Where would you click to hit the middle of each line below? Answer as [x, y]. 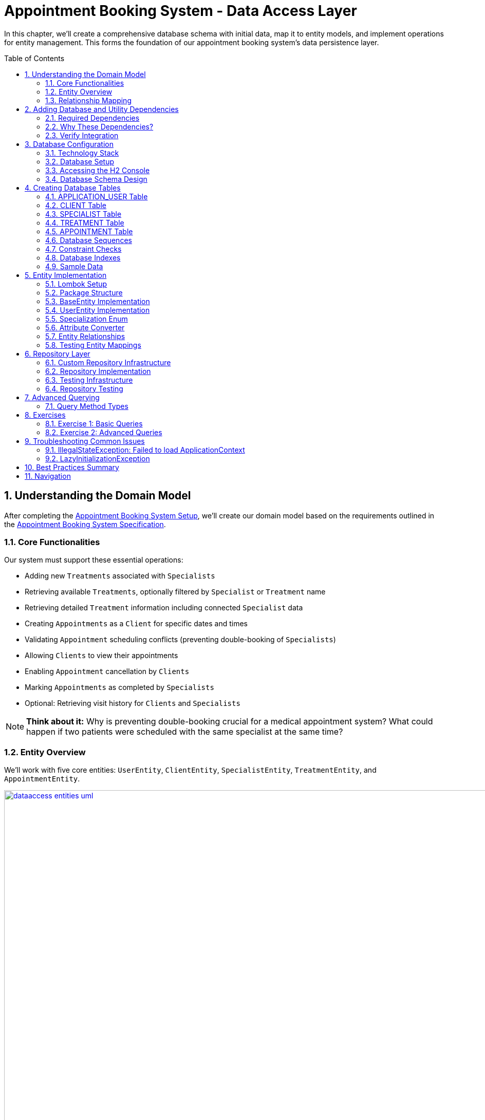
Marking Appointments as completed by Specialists [119, 687]
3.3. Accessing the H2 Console [98, 170]
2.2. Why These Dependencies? [99, 126]
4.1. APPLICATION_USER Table [97, 196]
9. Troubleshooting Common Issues [85, 441]
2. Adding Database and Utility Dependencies [102, 109]
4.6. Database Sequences [89, 240]
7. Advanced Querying [62, 397]
